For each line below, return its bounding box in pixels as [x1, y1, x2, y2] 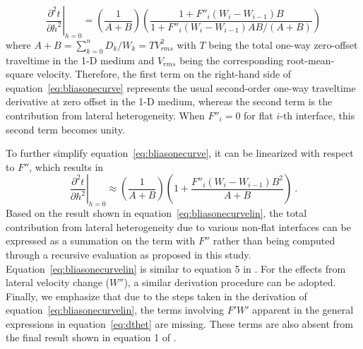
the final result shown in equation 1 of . [6, 330, 177, 345]
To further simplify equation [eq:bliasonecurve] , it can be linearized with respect [6, 146, 354, 160]
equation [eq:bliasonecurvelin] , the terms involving [6, 302, 225, 317]
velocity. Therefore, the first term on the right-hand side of [37, 66, 292, 81]
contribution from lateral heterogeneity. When [6, 107, 205, 122]
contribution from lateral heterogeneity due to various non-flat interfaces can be [6, 219, 351, 234]
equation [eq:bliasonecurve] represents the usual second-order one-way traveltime [6, 80, 356, 95]
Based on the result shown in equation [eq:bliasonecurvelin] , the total [6, 206, 307, 220]
